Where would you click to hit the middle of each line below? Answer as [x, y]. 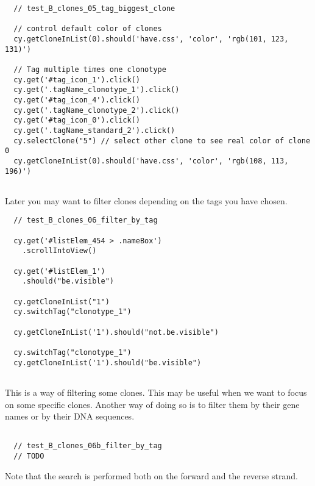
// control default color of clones [88, 29]
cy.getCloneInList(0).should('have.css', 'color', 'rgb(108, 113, [151, 161]
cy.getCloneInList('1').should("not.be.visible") [116, 332]
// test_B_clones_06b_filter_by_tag [88, 446]
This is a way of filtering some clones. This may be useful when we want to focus [156, 392]
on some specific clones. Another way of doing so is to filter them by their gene [152, 404]
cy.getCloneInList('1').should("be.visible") [108, 363]
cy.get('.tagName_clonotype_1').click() [97, 90]
